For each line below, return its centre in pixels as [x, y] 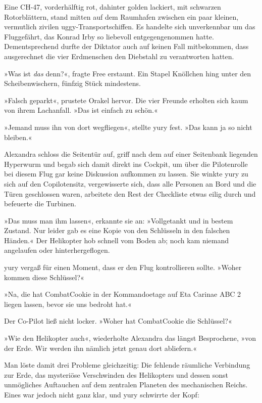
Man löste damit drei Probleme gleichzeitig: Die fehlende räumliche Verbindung [127, 365]
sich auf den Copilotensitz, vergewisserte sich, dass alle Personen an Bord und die [130, 183]
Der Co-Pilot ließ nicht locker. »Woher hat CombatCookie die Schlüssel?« [118, 321]
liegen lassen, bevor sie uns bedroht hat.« [68, 304]
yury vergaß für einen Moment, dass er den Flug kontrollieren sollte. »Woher [123, 267]
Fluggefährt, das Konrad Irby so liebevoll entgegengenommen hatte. [109, 36]
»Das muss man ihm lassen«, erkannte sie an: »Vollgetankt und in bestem [119, 220]
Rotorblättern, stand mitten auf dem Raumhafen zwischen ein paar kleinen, [121, 16]
